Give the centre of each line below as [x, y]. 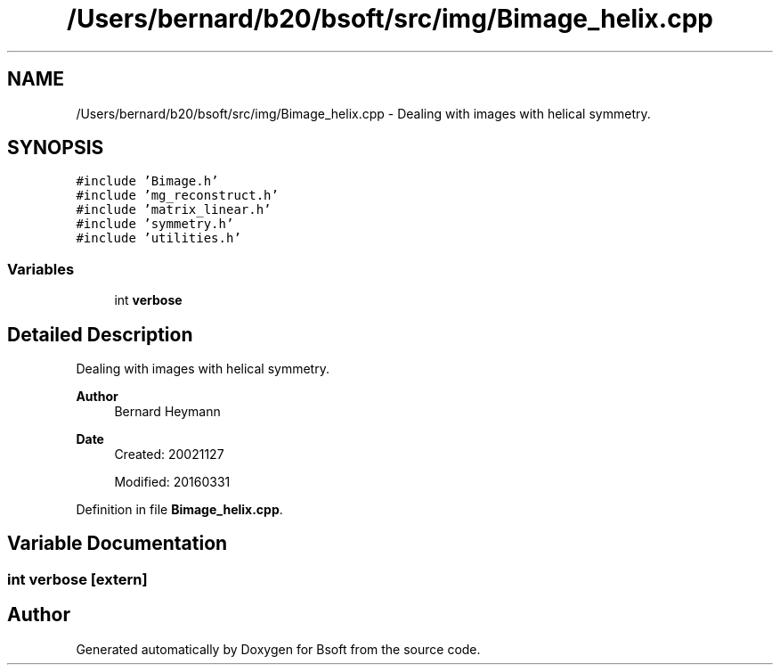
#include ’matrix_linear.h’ [174, 210]
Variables [41, 269]
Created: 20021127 [169, 455]
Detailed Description [100, 334]
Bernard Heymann [167, 412]
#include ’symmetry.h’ [155, 224]
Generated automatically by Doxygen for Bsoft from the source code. [278, 649]
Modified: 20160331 [172, 482]
